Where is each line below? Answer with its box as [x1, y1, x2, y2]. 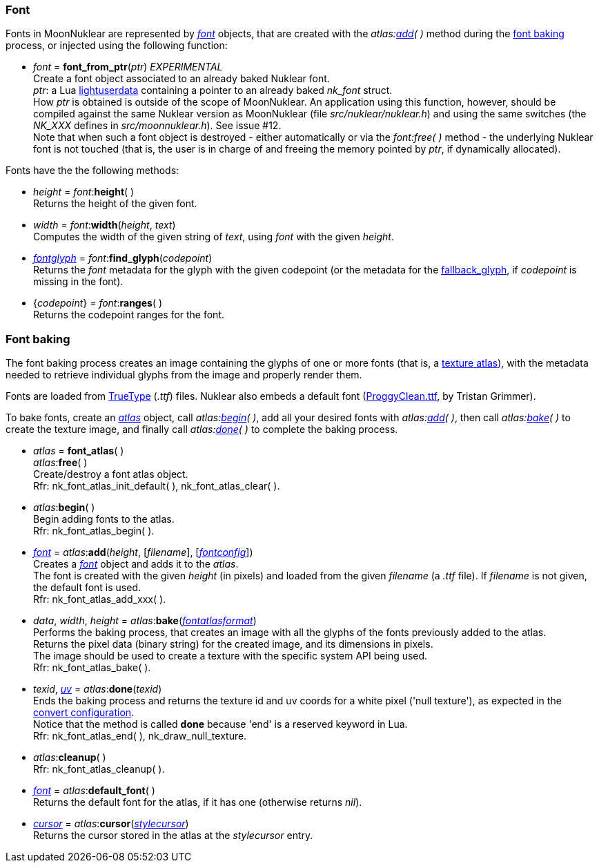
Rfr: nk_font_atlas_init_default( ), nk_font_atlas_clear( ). [33, 480, 280, 492]
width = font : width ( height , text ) [33, 219, 176, 231]
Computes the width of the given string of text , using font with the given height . [33, 231, 394, 243]
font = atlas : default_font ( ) [33, 784, 155, 797]
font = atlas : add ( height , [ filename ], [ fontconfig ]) [33, 546, 253, 559]
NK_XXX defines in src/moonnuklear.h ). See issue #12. [33, 119, 282, 132]
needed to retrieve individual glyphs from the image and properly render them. [6, 369, 362, 381]
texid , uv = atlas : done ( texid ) [33, 683, 162, 695]
